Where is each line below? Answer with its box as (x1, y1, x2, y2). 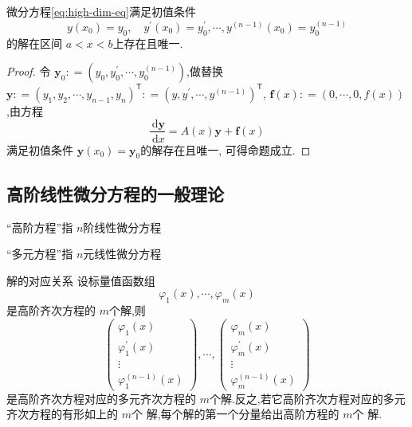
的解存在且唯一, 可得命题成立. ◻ (140, 141, 311, 158)
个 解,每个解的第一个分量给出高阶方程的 (131, 405, 339, 422)
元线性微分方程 (83, 245, 162, 262)
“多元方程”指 (6, 245, 73, 262)
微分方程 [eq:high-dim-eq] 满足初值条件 (6, 3, 197, 19)
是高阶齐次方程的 (6, 302, 96, 319)
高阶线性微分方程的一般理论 (6, 181, 224, 206)
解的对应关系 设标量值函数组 (6, 272, 155, 288)
